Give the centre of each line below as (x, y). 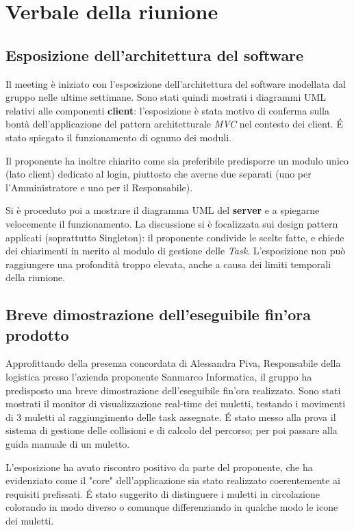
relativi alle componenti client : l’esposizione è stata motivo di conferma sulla (168, 110)
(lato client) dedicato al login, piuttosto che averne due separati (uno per (159, 174)
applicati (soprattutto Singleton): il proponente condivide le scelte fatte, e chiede (175, 237)
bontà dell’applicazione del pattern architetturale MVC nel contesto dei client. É (174, 124)
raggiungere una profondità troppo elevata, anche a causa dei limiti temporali (168, 264)
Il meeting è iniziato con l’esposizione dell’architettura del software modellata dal (176, 83)
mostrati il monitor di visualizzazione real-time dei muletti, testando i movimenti (176, 403)
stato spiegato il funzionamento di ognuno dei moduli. (118, 137)
